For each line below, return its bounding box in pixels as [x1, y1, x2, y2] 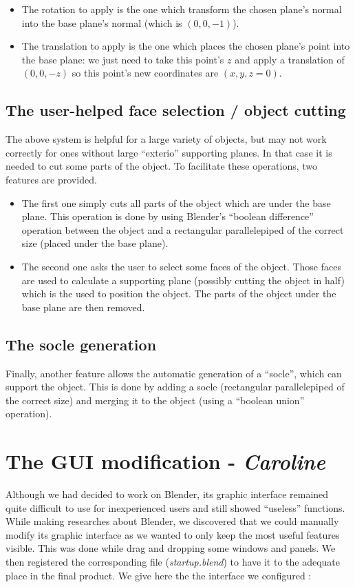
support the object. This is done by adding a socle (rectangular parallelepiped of [6, 379, 345, 394]
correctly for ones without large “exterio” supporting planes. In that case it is [6, 145, 332, 159]
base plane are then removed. [21, 299, 145, 314]
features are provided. [6, 172, 97, 186]
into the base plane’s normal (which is [21, 15, 182, 30]
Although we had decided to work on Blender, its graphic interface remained [6, 487, 329, 501]
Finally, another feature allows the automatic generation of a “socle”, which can [6, 366, 342, 380]
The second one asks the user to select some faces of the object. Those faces [21, 259, 341, 273]
